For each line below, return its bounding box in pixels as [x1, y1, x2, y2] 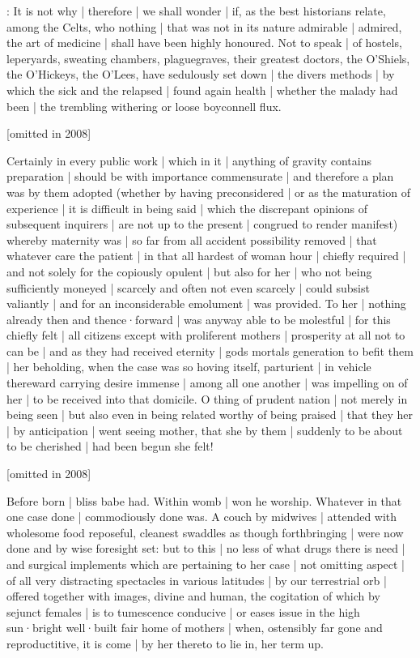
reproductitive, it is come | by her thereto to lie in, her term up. [6, 634, 324, 652]
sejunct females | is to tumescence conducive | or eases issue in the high [6, 603, 360, 620]
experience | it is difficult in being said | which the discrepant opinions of [6, 199, 368, 216]
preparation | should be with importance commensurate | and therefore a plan [6, 168, 394, 185]
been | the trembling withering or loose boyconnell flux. [6, 97, 282, 114]
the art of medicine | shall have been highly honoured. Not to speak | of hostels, [6, 34, 402, 51]
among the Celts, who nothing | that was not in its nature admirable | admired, [6, 18, 402, 35]
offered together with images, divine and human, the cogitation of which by [6, 587, 380, 605]
